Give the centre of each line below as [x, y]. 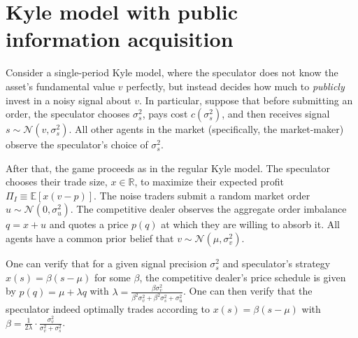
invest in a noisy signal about [69, 100]
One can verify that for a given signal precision [106, 263]
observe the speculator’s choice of [77, 145]
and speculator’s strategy [277, 263]
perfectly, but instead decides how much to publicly [235, 86]
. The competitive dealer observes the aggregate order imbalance [208, 209]
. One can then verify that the [248, 291]
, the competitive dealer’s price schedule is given [243, 277]
